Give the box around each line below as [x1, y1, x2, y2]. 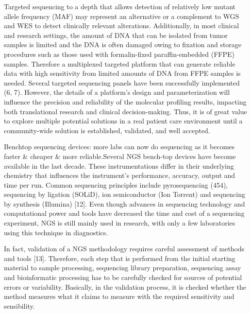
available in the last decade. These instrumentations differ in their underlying [4, 160, 234, 171]
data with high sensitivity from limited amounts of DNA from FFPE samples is [4, 68, 241, 78]
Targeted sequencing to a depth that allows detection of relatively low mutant [4, 1, 235, 11]
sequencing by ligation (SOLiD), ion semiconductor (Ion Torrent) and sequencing [4, 189, 245, 199]
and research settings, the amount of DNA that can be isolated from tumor [4, 30, 228, 40]
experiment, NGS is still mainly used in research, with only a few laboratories [4, 218, 235, 228]
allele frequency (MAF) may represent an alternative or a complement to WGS [4, 11, 239, 21]
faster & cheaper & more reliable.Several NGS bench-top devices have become [4, 151, 236, 161]
